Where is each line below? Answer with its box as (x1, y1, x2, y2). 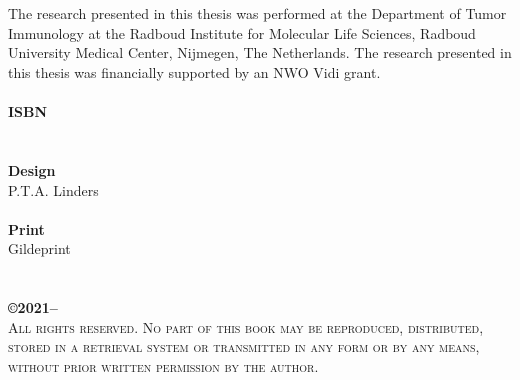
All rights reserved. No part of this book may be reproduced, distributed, (8, 316, 484, 337)
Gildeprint (8, 238, 71, 259)
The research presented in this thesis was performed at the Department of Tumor (8, 3, 507, 24)
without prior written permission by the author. (8, 355, 319, 376)
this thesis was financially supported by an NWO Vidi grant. (8, 61, 381, 82)
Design (8, 159, 56, 180)
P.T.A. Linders (8, 179, 99, 200)
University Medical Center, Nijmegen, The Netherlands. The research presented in (8, 42, 512, 63)
